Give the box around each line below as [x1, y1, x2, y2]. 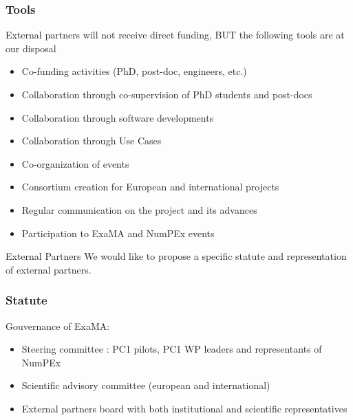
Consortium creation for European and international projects [21, 179, 279, 194]
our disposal [6, 41, 56, 55]
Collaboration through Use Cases [21, 133, 162, 148]
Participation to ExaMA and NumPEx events [21, 225, 215, 240]
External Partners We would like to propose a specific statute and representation [6, 249, 347, 263]
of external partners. [6, 262, 92, 276]
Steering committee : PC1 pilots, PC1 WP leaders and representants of [21, 342, 322, 356]
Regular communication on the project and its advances [21, 202, 257, 217]
